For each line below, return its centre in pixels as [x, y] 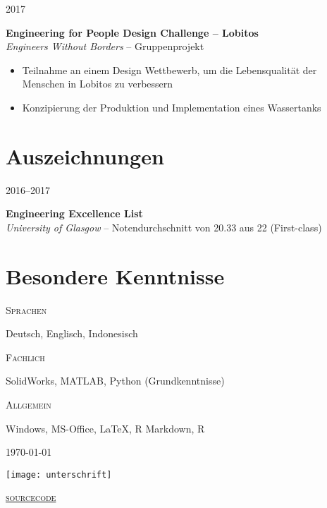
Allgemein [29, 404]
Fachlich [25, 357]
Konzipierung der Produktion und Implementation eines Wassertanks [172, 107]
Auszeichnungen [85, 156]
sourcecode [31, 497]
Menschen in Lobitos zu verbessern [98, 84]
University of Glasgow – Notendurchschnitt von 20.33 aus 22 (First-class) [164, 227]
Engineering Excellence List [74, 213]
